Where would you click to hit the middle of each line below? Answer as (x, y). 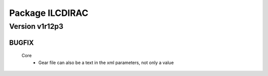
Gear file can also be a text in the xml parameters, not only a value (106, 63)
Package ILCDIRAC (49, 13)
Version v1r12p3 (36, 26)
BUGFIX (22, 42)
